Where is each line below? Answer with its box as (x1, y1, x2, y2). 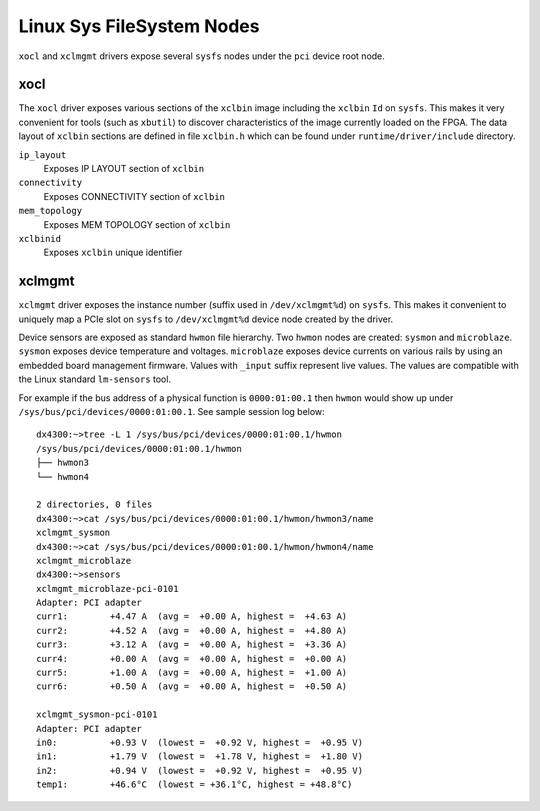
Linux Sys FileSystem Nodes (18, 15, 260, 37)
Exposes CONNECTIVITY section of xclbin (43, 190, 225, 202)
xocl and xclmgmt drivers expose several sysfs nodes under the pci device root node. (18, 50, 385, 62)
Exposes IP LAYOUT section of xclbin (43, 163, 205, 175)
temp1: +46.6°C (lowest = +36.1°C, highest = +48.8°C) (36, 779, 353, 790)
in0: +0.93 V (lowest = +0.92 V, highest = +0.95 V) (36, 736, 364, 748)
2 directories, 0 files (36, 499, 153, 510)
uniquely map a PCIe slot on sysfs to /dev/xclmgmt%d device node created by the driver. (18, 313, 394, 325)
